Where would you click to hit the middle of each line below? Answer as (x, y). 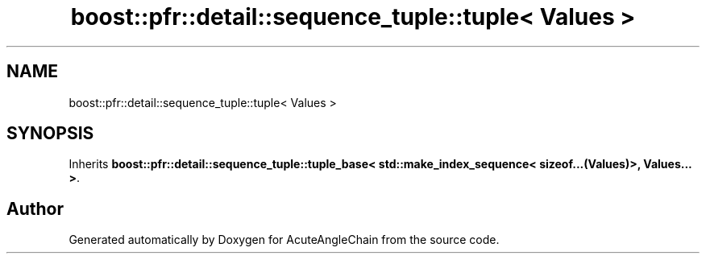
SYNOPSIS (50, 134)
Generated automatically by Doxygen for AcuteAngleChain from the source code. (284, 240)
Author (35, 208)
